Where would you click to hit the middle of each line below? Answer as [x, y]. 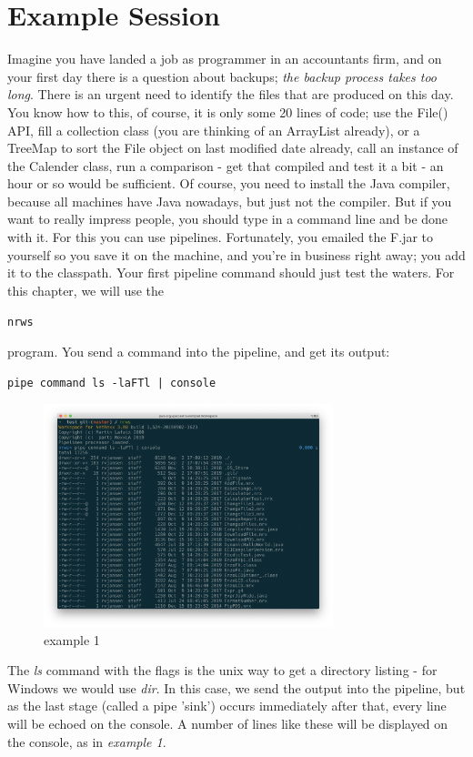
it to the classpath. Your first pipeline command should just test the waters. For [231, 273]
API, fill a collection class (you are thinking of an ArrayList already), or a [214, 130]
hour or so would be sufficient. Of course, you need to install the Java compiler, [229, 183]
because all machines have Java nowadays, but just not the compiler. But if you [230, 201]
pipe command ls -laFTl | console [112, 383]
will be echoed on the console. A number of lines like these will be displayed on [228, 723]
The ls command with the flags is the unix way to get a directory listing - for [222, 670]
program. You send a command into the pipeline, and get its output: [199, 352]
